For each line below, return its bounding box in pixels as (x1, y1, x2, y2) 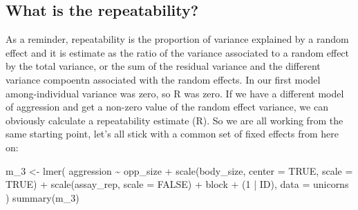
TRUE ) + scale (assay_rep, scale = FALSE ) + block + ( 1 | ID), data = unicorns (6, 177, 349, 191)
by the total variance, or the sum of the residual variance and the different (6, 59, 321, 73)
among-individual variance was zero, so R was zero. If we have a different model (6, 86, 344, 100)
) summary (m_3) (6, 190, 79, 204)
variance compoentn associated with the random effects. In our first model (6, 72, 321, 86)
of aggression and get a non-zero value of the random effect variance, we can (6, 99, 328, 114)
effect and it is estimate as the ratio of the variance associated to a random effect (6, 45, 350, 59)
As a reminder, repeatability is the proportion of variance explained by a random (6, 32, 349, 46)
